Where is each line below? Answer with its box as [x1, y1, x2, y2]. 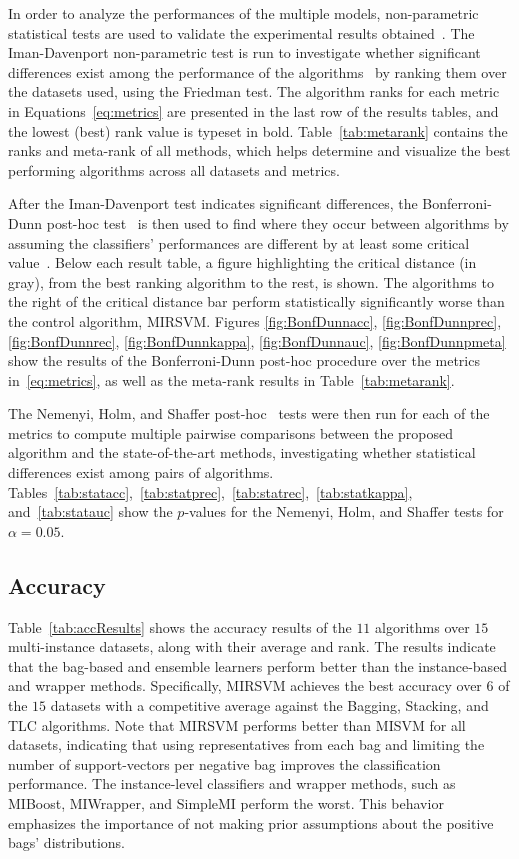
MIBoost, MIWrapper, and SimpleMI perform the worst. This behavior [8, 792, 444, 813]
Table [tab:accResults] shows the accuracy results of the [8, 616, 352, 637]
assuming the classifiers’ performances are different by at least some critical [8, 232, 470, 253]
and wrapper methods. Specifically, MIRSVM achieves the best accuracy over [8, 675, 482, 696]
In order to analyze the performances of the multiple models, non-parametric [8, 3, 479, 23]
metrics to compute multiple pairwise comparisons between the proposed [8, 422, 454, 443]
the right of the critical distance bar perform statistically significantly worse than [8, 291, 505, 312]
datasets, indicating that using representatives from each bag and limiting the [8, 734, 485, 755]
